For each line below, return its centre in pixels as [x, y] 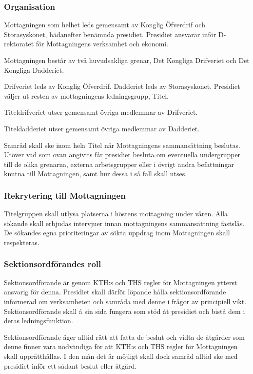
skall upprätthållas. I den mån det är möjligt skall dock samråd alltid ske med [121, 356]
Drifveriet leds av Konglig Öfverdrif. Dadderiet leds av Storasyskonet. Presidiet [122, 86]
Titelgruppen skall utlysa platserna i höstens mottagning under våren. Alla [116, 214]
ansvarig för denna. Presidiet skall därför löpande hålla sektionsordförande [115, 292]
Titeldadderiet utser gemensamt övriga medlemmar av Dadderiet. [102, 128]
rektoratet [19, 44]
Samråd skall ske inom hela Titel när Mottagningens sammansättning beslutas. [122, 145]
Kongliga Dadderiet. [34, 70]
